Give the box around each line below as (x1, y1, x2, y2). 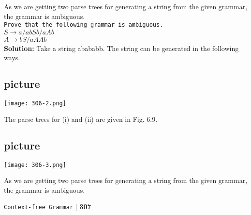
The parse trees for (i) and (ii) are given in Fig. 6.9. (4, 114, 158, 124)
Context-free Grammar (4, 203, 74, 211)
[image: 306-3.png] (4, 161, 66, 168)
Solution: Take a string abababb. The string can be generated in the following (4, 43, 239, 53)
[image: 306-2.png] (4, 100, 66, 107)
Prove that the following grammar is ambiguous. (4, 21, 163, 29)
